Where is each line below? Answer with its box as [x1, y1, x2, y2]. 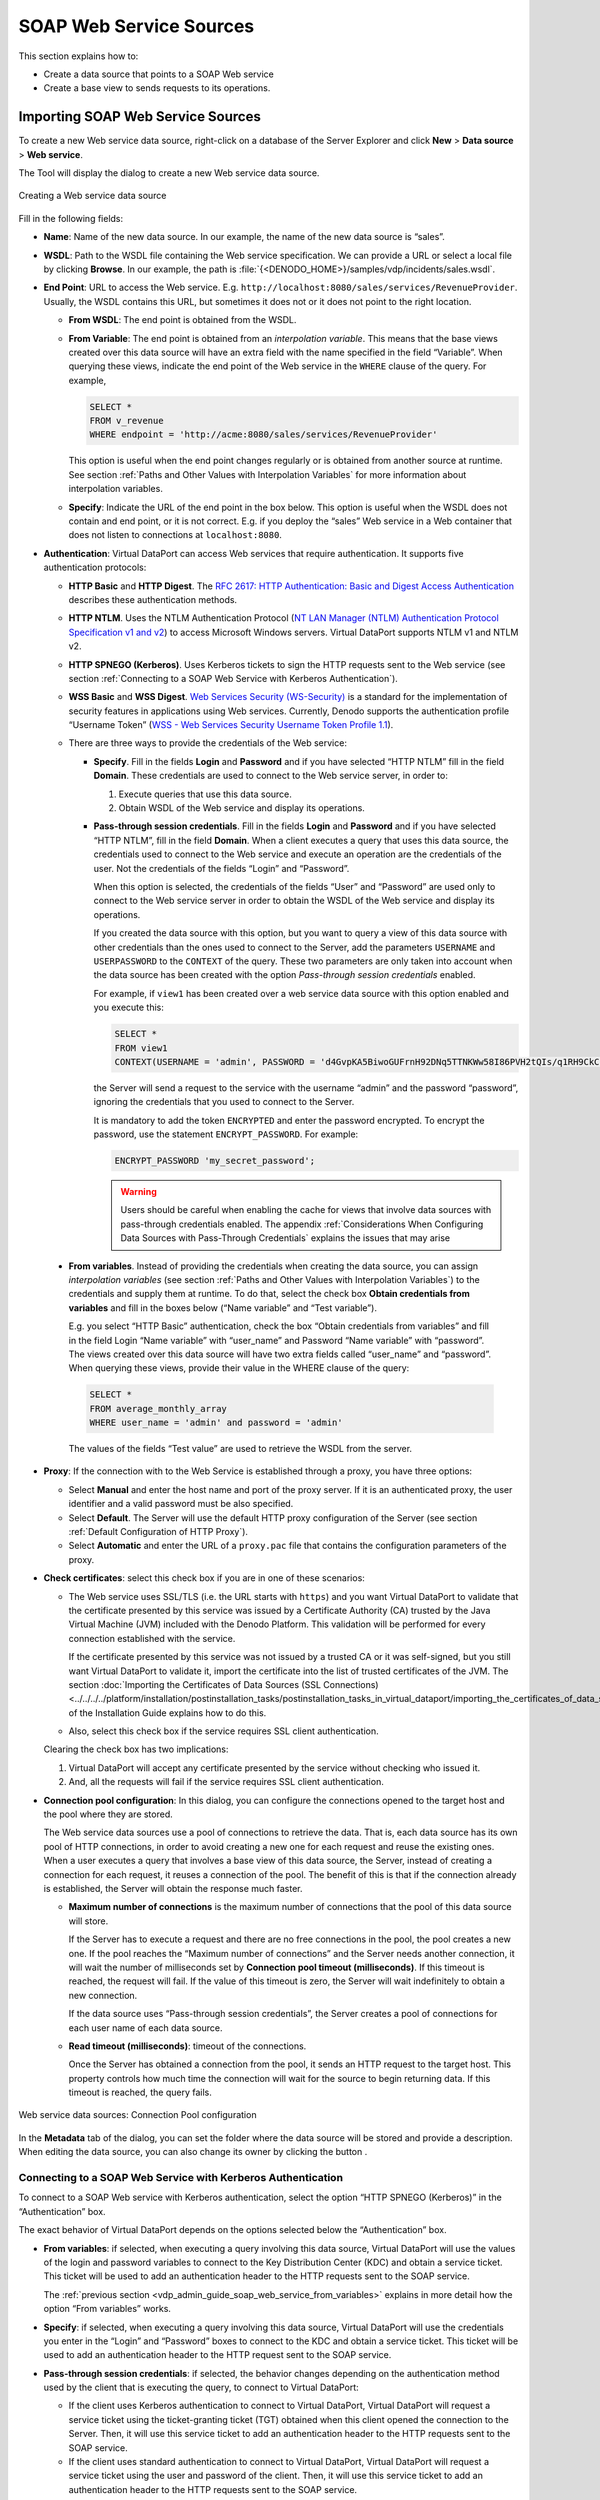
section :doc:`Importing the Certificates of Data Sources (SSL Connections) [68, 1678, 379, 1690]
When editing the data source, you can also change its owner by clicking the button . [18, 2146, 368, 2158]
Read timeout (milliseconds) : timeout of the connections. [68, 2040, 307, 2052]
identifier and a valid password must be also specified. [68, 1498, 294, 1510]
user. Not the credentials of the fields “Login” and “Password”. [93, 862, 350, 874]
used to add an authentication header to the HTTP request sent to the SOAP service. [43, 2349, 392, 2361]
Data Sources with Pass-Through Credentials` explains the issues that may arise [120, 1232, 450, 1244]
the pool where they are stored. [43, 1808, 174, 1820]
